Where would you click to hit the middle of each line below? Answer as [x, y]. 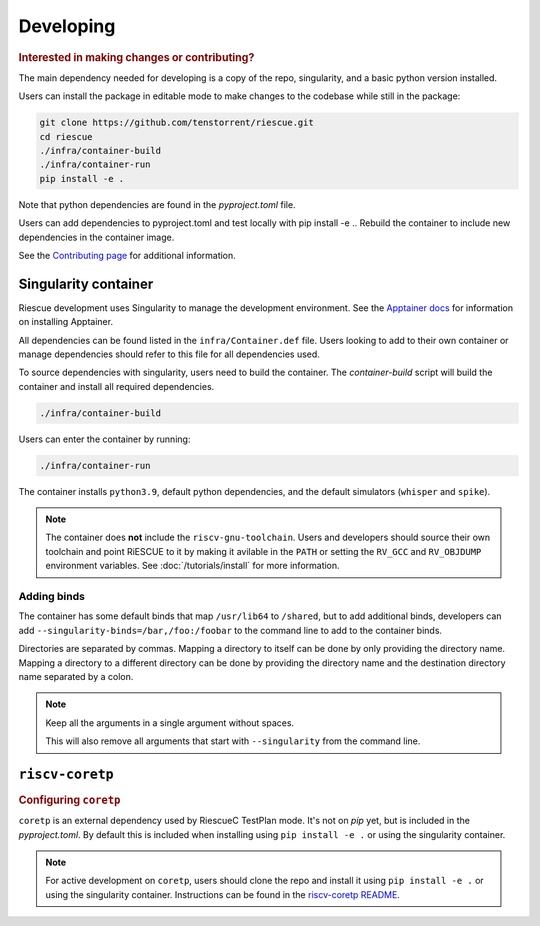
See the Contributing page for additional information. [127, 255]
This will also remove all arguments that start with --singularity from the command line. [233, 741]
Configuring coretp [69, 800]
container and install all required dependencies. [116, 386]
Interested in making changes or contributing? [136, 57]
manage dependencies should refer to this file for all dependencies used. [169, 354]
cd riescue [66, 136]
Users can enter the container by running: [104, 439]
